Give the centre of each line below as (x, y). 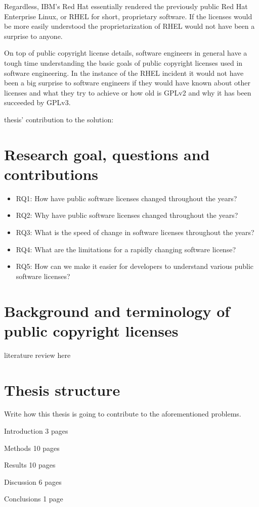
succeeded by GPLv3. (37, 102)
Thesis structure (62, 389)
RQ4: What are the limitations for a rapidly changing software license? (126, 249)
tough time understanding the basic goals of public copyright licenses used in (123, 62)
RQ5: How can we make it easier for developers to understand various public (135, 266)
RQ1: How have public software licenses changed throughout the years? (126, 198)
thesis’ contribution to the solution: (59, 119)
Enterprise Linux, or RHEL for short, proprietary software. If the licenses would (128, 16)
